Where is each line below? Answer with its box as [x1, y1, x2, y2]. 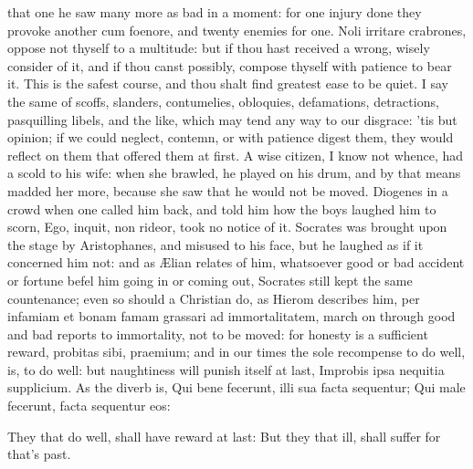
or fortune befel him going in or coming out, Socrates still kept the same [7, 270, 413, 289]
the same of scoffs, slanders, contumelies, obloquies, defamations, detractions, [7, 91, 439, 110]
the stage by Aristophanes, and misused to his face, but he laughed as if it [7, 234, 424, 254]
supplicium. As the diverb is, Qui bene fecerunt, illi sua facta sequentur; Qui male [7, 378, 466, 397]
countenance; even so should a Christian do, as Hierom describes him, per [7, 288, 420, 307]
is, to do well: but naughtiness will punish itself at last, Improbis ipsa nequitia [7, 360, 445, 379]
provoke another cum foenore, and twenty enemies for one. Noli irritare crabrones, [7, 20, 467, 39]
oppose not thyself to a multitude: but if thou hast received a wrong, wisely [7, 38, 430, 57]
